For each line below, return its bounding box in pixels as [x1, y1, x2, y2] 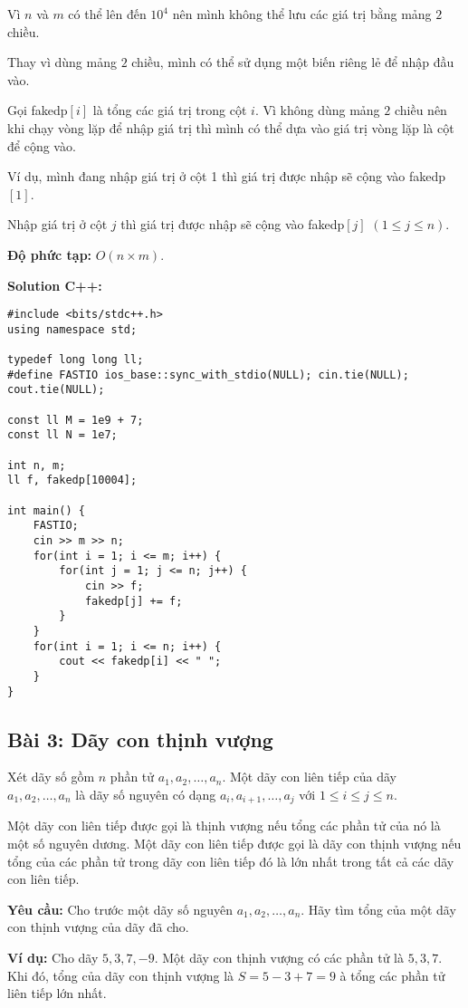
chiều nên [394, 101, 447, 120]
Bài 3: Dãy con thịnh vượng [7, 725, 273, 753]
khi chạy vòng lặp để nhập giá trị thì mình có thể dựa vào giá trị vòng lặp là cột [7, 118, 454, 137]
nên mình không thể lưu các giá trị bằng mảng [172, 5, 432, 23]
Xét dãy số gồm [7, 767, 95, 786]
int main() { [7, 504, 85, 517]
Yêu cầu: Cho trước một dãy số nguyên [7, 899, 233, 918]
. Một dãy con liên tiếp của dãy [222, 767, 396, 786]
